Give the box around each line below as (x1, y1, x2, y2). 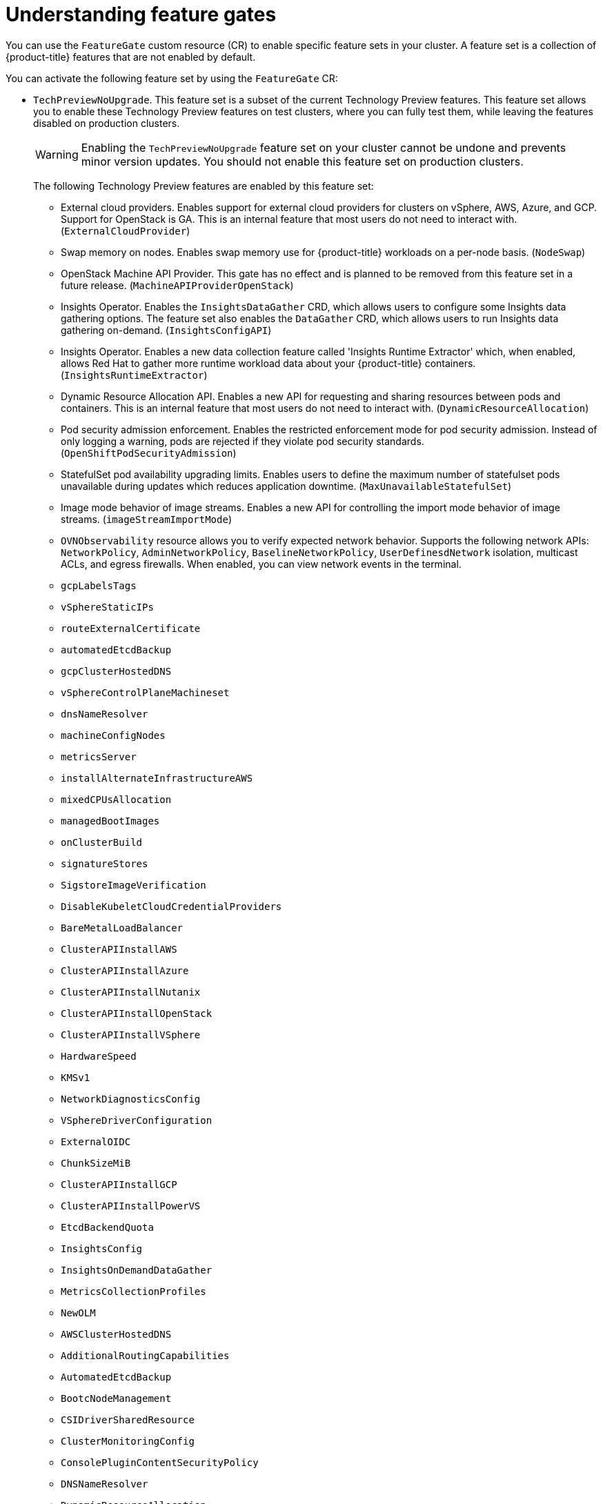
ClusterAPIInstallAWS (61, 943, 177, 955)
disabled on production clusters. (33, 117, 180, 129)
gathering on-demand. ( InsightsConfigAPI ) (61, 324, 272, 336)
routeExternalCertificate (61, 622, 201, 634)
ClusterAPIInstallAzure (61, 964, 189, 976)
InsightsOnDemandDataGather (61, 1264, 212, 1276)
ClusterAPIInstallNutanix (61, 986, 201, 998)
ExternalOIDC (61, 1136, 131, 1147)
